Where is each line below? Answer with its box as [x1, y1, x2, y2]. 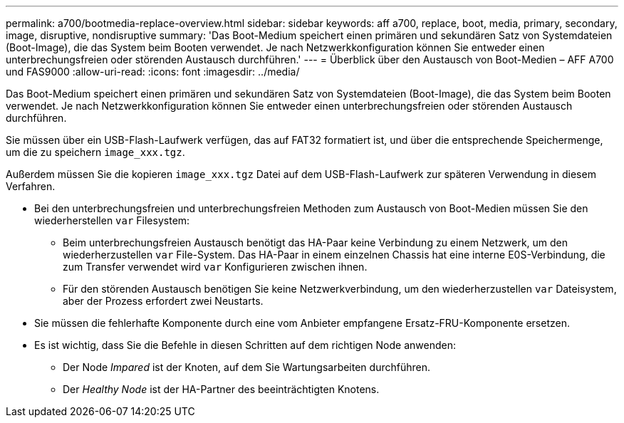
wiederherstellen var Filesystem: [34, 214, 190, 226]
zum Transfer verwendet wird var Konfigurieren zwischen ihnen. [63, 261, 368, 273]
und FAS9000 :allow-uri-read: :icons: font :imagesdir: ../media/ [6, 66, 300, 78]
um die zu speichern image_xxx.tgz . [6, 146, 185, 158]
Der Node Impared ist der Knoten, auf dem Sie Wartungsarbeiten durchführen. [63, 361, 430, 373]
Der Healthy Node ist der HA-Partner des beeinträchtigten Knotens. [63, 383, 380, 395]
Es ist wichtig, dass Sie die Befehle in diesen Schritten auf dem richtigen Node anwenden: [34, 339, 456, 351]
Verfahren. [6, 180, 56, 192]
